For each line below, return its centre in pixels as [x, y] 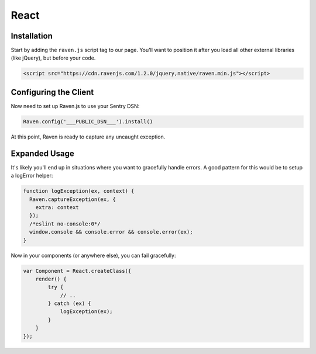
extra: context [57, 207]
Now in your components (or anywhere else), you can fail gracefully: [93, 255]
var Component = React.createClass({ [77, 271]
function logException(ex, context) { [79, 191]
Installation [32, 36]
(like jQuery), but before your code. [53, 58]
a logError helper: [32, 176]
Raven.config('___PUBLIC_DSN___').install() [88, 122]
